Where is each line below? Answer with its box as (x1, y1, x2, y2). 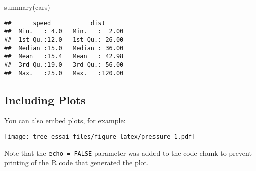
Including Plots (4, 92, 86, 107)
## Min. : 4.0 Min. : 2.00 (4, 28, 124, 35)
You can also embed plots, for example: (4, 115, 126, 126)
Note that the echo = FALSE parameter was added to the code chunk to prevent (4, 147, 252, 158)
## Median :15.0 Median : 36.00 (4, 44, 124, 52)
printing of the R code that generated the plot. (4, 157, 149, 168)
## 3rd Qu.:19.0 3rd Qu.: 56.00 (4, 61, 124, 68)
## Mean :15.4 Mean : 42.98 (4, 53, 124, 60)
